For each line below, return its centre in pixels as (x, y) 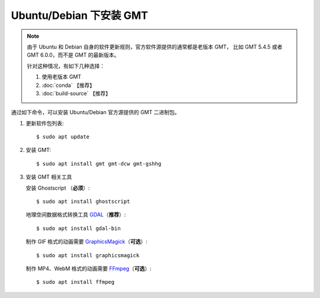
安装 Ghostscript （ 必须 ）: (58, 188)
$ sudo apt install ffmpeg (76, 282)
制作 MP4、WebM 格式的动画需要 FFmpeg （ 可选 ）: (89, 268)
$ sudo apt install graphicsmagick (88, 255)
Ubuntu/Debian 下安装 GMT (79, 15)
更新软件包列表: (45, 123)
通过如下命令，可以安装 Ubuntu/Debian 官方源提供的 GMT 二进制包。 (95, 112)
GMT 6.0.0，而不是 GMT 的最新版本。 (73, 55)
